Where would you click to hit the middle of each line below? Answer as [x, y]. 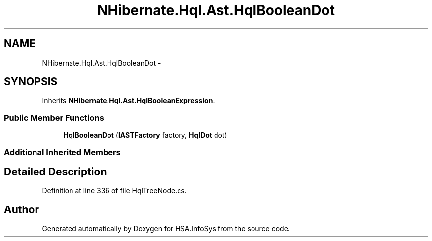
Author [21, 209]
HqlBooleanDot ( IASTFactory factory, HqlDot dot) [145, 135]
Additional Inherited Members [62, 152]
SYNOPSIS [31, 82]
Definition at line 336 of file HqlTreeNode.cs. [114, 191]
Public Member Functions [54, 118]
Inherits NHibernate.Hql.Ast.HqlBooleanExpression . [128, 101]
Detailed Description [55, 172]
